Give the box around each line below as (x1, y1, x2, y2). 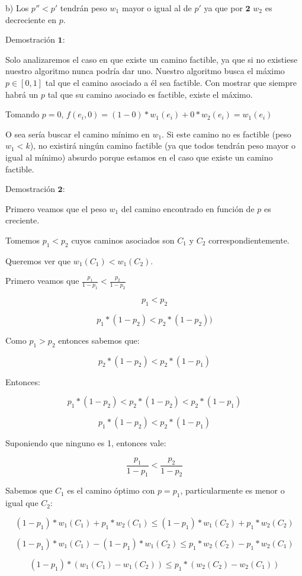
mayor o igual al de (121, 2, 192, 14)
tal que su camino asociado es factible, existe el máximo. (47, 88, 253, 100)
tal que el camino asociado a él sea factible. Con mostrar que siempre (45, 76, 297, 88)
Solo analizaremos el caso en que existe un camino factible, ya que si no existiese (5, 53, 298, 65)
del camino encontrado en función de (121, 202, 255, 215)
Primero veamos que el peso (5, 202, 107, 215)
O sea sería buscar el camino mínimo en (5, 127, 150, 140)
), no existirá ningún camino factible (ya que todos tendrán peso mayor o (30, 139, 296, 152)
